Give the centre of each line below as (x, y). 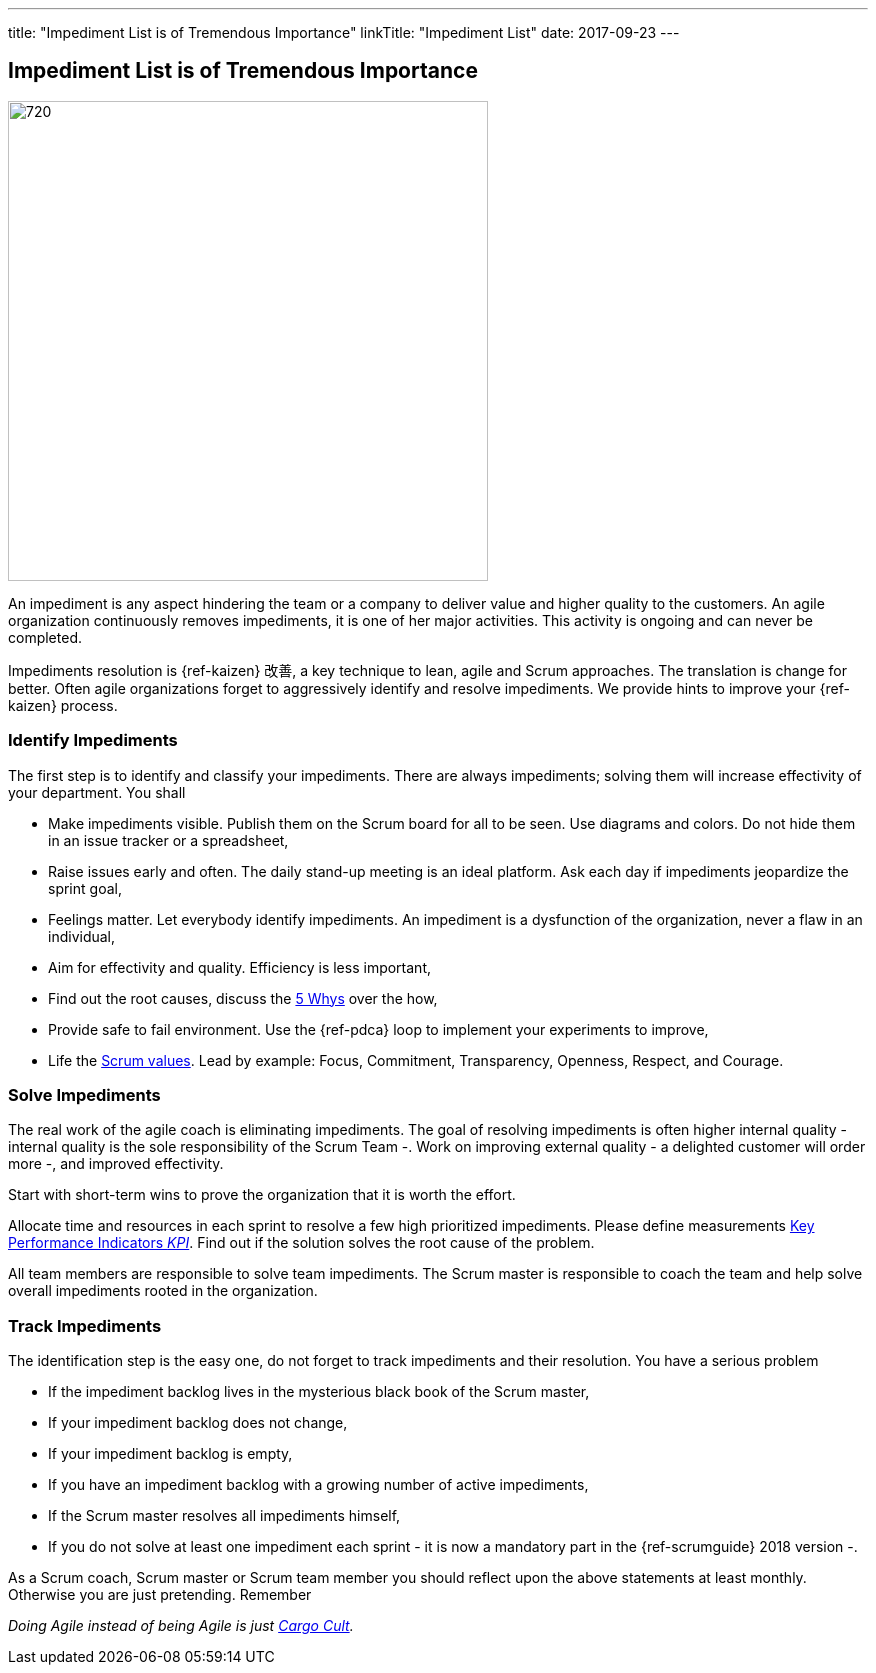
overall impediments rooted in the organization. (163, 1291)
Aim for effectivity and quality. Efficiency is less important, (239, 967)
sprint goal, (85, 888)
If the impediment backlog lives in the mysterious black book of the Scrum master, (319, 1392)
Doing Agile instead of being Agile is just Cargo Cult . (181, 1626)
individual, (82, 936)
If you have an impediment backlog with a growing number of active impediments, (318, 1485)
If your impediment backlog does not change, (198, 1423)
